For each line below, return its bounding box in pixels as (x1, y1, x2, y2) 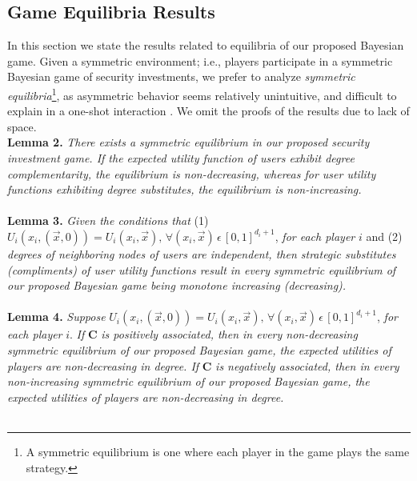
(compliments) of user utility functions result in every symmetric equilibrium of (7, 261, 396, 278)
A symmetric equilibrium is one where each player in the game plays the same (26, 443, 410, 459)
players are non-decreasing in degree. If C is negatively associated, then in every (7, 357, 399, 374)
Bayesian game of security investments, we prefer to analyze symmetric (7, 68, 355, 85)
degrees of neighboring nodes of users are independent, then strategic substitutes (7, 245, 396, 262)
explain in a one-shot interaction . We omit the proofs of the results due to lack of (7, 102, 410, 119)
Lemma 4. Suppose (7, 308, 106, 325)
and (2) (366, 227, 403, 244)
